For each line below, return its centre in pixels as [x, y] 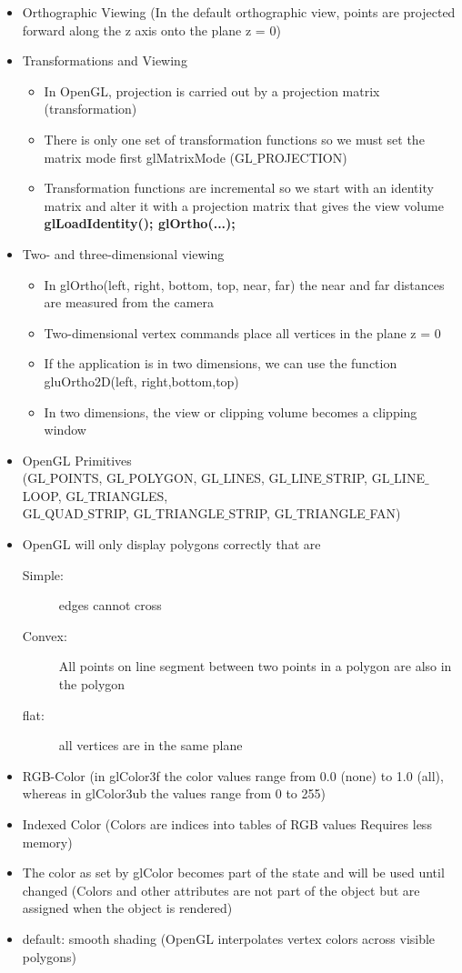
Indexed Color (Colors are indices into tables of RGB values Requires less [227, 824]
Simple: [43, 574]
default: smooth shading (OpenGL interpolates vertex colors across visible [229, 938]
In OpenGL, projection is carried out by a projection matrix [212, 90]
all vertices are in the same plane [151, 745]
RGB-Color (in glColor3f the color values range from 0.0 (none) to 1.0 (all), [233, 775]
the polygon [92, 684]
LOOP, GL [53, 495]
